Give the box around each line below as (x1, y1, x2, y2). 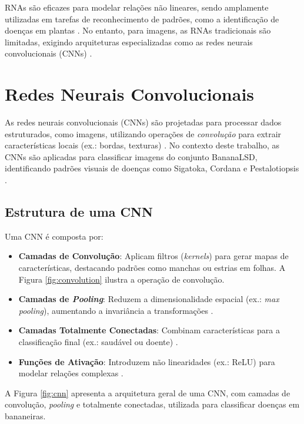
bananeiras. (5, 409, 46, 422)
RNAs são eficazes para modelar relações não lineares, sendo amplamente (5, 1, 269, 13)
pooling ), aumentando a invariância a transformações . (18, 304, 213, 316)
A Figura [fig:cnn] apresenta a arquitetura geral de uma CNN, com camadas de (5, 386, 290, 399)
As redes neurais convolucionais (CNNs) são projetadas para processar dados (5, 116, 282, 128)
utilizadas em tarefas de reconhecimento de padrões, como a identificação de (5, 12, 279, 25)
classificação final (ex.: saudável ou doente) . (18, 336, 178, 348)
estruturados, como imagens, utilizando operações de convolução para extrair (5, 127, 282, 140)
